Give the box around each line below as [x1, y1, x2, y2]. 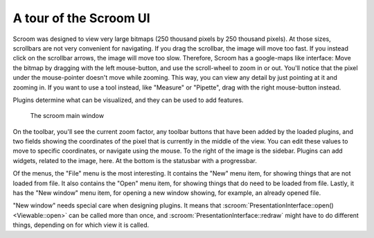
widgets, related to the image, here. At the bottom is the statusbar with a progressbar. [12, 156, 258, 164]
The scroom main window [30, 112, 104, 120]
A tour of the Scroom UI [12, 10, 150, 26]
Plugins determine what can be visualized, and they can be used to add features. [12, 96, 244, 104]
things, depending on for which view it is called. [12, 221, 150, 229]
